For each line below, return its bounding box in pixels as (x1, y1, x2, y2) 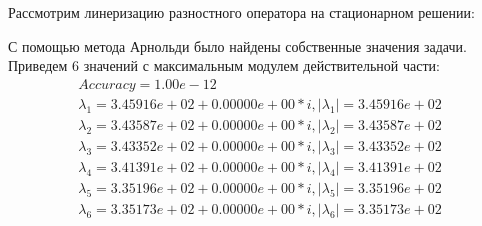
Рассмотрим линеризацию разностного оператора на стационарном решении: (8, 2, 475, 22)
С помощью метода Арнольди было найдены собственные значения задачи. (8, 35, 467, 56)
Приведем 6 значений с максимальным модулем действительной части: (8, 55, 440, 76)
